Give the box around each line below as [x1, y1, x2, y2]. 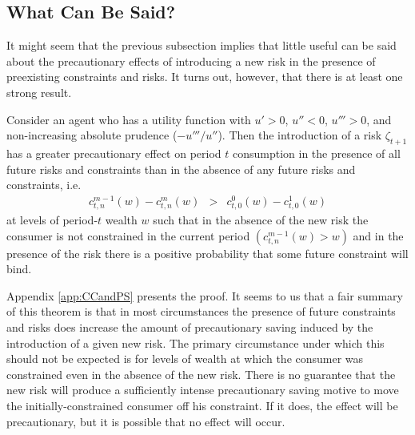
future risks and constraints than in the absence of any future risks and [6, 160, 356, 177]
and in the [353, 227, 404, 244]
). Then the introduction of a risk [217, 127, 382, 143]
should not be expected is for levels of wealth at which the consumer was [6, 350, 364, 367]
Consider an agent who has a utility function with [6, 111, 251, 127]
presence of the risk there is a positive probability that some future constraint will [6, 244, 409, 261]
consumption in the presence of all [232, 144, 401, 161]
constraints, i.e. [6, 176, 82, 193]
